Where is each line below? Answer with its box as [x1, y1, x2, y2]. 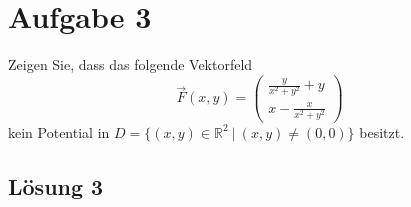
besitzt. [359, 121, 405, 142]
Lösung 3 [8, 170, 104, 201]
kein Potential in [8, 121, 110, 142]
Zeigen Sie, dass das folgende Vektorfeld [8, 54, 253, 75]
